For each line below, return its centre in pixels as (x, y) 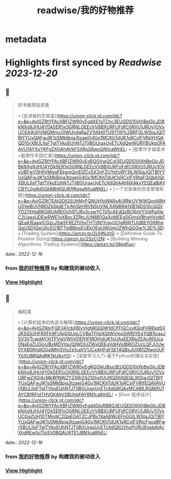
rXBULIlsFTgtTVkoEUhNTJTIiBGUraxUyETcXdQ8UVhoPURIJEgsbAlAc (91, 427)
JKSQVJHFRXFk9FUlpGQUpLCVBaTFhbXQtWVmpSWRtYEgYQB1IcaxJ (92, 333)
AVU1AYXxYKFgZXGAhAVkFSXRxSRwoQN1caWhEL (72, 149)
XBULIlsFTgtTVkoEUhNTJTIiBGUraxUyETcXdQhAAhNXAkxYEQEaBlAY (91, 183)
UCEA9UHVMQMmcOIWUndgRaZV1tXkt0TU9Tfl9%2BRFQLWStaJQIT (91, 132)
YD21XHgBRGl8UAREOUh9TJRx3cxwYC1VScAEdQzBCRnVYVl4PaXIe (91, 212)
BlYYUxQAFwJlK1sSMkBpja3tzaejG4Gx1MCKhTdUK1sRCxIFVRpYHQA (91, 138)
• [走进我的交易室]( (38, 116)
